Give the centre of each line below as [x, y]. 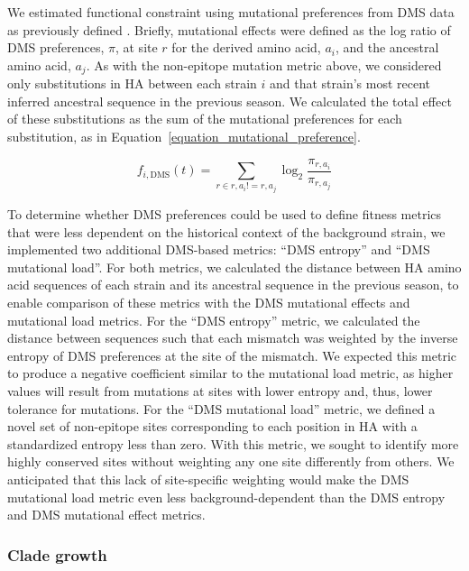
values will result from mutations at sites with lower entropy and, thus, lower [220, 391]
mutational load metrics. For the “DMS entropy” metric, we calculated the [214, 320]
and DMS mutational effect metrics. [106, 515]
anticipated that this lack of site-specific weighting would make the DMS [208, 479]
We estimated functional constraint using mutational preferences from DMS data [231, 12]
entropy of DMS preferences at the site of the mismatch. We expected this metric [232, 355]
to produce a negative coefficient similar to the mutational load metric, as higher [230, 373]
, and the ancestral [387, 47]
